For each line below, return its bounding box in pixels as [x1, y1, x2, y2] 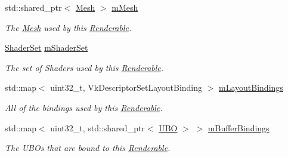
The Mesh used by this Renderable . [5, 21, 132, 33]
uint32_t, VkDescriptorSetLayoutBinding [50, 81, 203, 94]
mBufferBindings [208, 121, 270, 134]
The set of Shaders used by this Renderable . [5, 61, 164, 73]
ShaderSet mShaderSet [5, 41, 88, 54]
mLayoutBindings [219, 81, 283, 94]
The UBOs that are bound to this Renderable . [5, 141, 171, 154]
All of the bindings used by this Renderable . [5, 101, 163, 113]
